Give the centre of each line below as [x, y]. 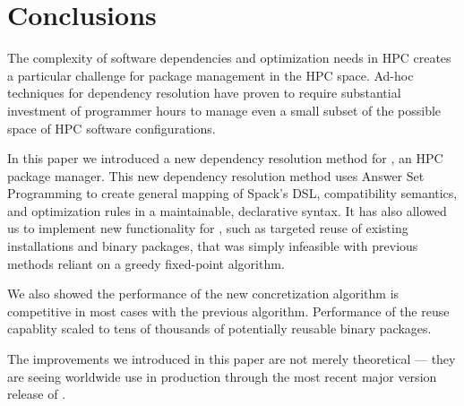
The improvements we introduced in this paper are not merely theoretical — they [232, 359]
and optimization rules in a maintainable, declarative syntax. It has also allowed [227, 210]
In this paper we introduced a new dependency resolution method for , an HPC [225, 158]
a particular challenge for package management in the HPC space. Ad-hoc [211, 75]
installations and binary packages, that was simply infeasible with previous [213, 246]
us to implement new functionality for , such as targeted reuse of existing [208, 228]
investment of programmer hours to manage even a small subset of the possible [224, 110]
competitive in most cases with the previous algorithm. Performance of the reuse [228, 311]
